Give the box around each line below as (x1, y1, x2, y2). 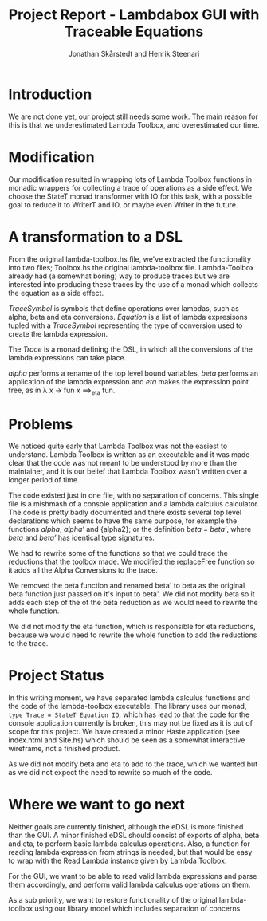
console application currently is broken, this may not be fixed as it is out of (8, 718, 253, 728)
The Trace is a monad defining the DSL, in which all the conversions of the (8, 344, 253, 354)
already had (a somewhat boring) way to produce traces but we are (8, 271, 230, 281)
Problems (8, 415, 73, 433)
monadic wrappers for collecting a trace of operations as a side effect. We (8, 183, 253, 192)
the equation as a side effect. (8, 288, 104, 297)
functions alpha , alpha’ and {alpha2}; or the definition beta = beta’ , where (8, 525, 252, 534)
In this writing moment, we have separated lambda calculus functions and (8, 693, 251, 703)
